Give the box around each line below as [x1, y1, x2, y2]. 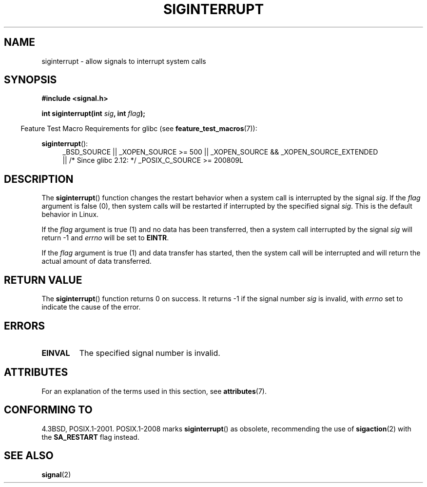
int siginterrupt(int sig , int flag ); [41, 109, 146, 118]
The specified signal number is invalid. [79, 348, 220, 358]
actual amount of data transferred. [41, 257, 152, 266]
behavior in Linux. [41, 210, 99, 219]
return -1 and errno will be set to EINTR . [41, 234, 169, 242]
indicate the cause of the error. [41, 303, 141, 312]
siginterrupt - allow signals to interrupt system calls [41, 57, 206, 65]
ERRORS [4, 319, 45, 332]
